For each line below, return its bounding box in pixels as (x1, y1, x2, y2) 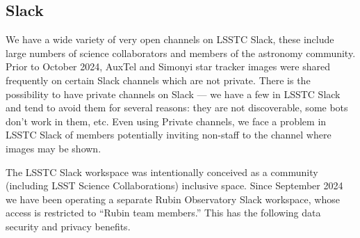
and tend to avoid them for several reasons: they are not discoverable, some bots (6, 100, 348, 115)
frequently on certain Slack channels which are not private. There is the (6, 72, 311, 87)
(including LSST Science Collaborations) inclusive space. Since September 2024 (6, 178, 343, 193)
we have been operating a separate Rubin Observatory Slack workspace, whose (6, 191, 340, 206)
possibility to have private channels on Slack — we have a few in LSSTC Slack (6, 86, 341, 101)
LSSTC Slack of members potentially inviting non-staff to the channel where (6, 127, 332, 142)
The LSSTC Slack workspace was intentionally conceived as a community (6, 164, 318, 179)
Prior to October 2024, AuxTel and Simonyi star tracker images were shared (6, 59, 330, 74)
